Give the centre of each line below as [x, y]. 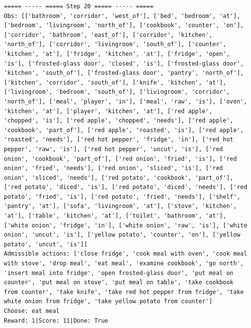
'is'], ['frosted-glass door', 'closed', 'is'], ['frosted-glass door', [124, 63]
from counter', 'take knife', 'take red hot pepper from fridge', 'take [124, 292]
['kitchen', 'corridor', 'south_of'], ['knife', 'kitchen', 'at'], [115, 82]
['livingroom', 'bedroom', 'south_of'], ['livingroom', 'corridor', [117, 92]
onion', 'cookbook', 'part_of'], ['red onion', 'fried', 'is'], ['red [120, 159]
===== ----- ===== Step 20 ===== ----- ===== [79, 6]
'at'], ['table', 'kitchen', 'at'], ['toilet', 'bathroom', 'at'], [115, 216]
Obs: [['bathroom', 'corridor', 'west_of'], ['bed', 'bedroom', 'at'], [122, 16]
